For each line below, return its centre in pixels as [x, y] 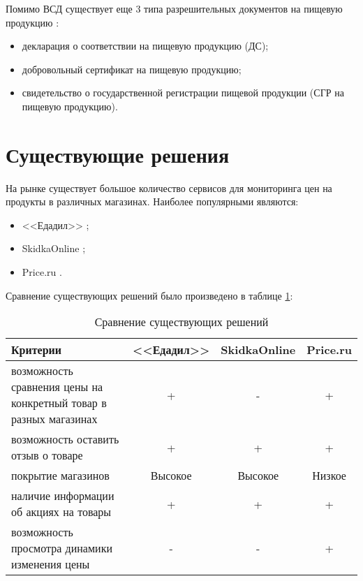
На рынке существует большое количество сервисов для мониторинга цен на [169, 187]
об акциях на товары [61, 512]
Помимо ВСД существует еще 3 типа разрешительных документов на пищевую [174, 8]
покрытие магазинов [60, 476]
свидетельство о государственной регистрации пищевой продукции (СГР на [183, 93]
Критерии [37, 350]
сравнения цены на [57, 387]
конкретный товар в [59, 403]
